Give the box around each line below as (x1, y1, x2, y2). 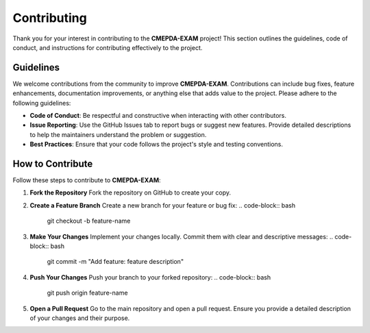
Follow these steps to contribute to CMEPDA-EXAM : (12, 176, 161, 184)
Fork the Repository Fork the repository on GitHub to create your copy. (29, 188, 231, 197)
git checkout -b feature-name (47, 217, 131, 225)
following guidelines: (12, 99, 71, 107)
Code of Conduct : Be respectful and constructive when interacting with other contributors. (29, 112, 287, 120)
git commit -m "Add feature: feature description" (47, 258, 184, 266)
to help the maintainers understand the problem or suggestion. (29, 130, 207, 138)
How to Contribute (12, 158, 93, 169)
